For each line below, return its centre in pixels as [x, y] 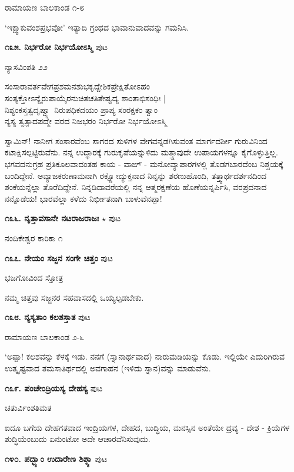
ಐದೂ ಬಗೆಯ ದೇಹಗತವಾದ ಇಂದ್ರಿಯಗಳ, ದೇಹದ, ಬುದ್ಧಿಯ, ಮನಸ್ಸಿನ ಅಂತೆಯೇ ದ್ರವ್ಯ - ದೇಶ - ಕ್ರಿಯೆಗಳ [147, 427]
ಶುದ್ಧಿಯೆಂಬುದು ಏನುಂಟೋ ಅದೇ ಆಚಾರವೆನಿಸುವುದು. [78, 439]
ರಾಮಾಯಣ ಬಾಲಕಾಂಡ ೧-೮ [45, 7]
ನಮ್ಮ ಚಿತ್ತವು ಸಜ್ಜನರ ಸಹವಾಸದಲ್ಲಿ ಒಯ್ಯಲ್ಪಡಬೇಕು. [74, 297]
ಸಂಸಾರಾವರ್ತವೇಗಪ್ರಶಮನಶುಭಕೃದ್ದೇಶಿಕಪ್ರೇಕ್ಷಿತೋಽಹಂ [77, 86]
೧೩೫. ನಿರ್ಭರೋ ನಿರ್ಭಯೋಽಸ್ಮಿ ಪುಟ [56, 47]
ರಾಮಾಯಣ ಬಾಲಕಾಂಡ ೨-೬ [45, 336]
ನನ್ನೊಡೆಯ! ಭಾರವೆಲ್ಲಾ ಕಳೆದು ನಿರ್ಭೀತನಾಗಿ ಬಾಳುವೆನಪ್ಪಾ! [83, 198]
